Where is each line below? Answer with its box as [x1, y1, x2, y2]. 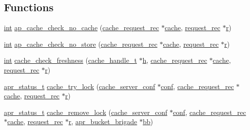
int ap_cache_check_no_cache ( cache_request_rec [4, 22, 159, 33]
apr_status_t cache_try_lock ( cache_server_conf [4, 81, 155, 91]
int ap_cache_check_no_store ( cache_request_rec [4, 38, 157, 49]
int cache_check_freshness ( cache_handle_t [4, 55, 137, 65]
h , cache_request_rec [142, 55, 207, 65]
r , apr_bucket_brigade [68, 116, 137, 127]
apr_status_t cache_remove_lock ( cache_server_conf [4, 107, 168, 117]
